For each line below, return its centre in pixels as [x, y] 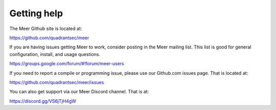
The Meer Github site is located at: [46, 29]
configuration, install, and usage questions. [55, 54]
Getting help [36, 13]
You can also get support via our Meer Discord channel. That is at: [79, 92]
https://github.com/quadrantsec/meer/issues [57, 82]
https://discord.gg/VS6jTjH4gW [43, 101]
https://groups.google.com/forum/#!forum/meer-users [67, 64]
